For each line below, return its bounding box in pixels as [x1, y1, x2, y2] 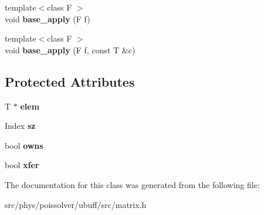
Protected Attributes [5, 72, 135, 90]
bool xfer [5, 159, 39, 171]
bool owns [5, 139, 43, 151]
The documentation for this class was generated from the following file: [5, 178, 260, 190]
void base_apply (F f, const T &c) [5, 43, 136, 56]
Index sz [5, 120, 36, 132]
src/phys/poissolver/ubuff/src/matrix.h [5, 198, 147, 210]
